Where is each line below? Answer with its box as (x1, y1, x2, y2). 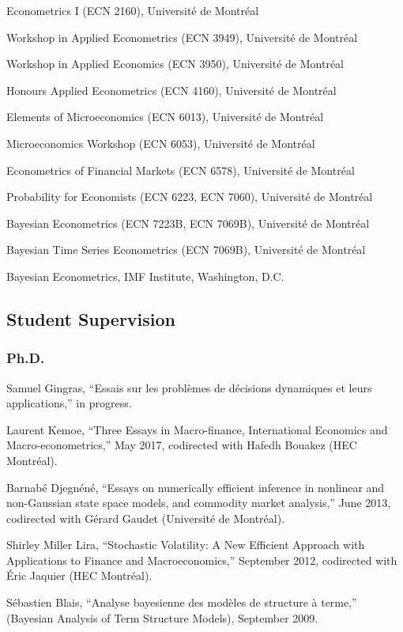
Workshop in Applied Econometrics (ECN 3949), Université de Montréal (6, 28, 358, 45)
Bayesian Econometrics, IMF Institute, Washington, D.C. (6, 267, 284, 284)
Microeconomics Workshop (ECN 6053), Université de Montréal (6, 134, 315, 151)
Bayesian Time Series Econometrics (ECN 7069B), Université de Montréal (6, 241, 366, 258)
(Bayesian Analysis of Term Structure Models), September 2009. (6, 609, 318, 626)
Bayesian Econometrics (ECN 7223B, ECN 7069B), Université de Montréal (6, 214, 370, 231)
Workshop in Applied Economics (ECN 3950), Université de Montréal (6, 55, 344, 72)
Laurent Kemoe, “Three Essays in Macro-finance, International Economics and (6, 421, 388, 437)
